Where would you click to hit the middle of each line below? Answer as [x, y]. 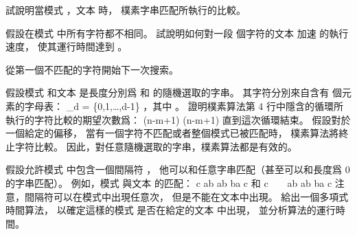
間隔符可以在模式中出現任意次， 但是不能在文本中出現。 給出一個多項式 [186, 196]
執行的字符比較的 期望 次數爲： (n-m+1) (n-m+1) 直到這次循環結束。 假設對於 [178, 119]
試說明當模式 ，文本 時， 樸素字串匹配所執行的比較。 [126, 10]
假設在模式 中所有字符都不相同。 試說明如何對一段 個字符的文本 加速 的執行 [177, 33]
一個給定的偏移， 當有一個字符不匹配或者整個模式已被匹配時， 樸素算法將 [172, 133]
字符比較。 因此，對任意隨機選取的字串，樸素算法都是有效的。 [156, 146]
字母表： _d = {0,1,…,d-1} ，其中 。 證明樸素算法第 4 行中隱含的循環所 [184, 105]
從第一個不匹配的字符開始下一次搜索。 [92, 69]
